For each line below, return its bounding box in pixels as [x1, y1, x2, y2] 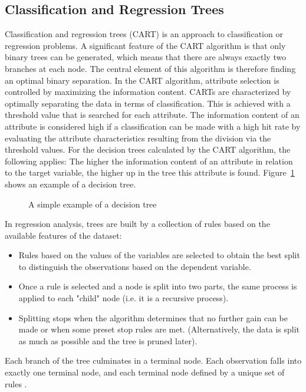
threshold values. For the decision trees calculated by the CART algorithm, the [5, 143, 291, 156]
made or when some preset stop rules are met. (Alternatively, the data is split [18, 323, 300, 335]
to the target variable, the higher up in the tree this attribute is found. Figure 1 [5, 166, 295, 179]
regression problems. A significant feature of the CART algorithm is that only [5, 39, 286, 51]
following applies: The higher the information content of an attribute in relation [5, 154, 293, 167]
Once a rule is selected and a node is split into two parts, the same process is [18, 280, 297, 292]
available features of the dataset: [5, 229, 122, 241]
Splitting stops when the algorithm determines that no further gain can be [18, 311, 288, 324]
